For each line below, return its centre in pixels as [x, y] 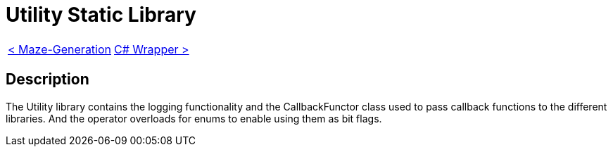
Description [48, 80]
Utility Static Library [101, 15]
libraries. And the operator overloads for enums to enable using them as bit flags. [194, 118]
